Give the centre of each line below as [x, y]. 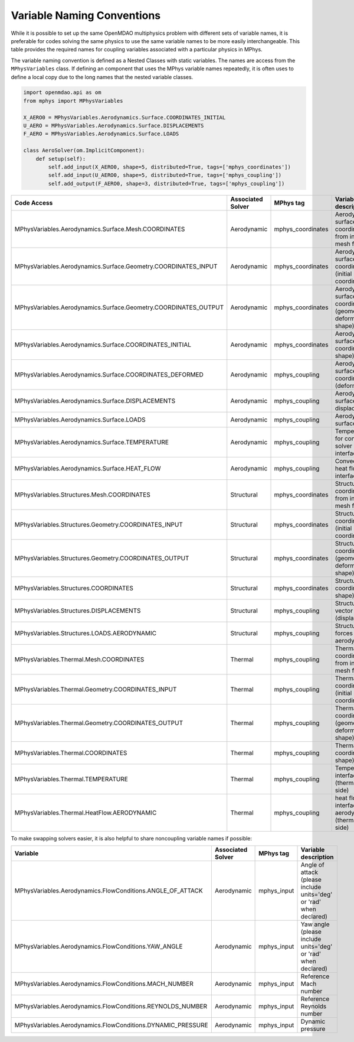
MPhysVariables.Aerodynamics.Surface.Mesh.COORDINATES [100, 229]
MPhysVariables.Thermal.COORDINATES [71, 752]
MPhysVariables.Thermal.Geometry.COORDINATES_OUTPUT [99, 723]
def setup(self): [61, 159]
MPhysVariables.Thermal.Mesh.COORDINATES [79, 659]
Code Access [34, 203]
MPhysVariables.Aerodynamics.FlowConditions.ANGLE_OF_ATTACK [109, 891]
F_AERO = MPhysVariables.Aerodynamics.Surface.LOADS [101, 134]
